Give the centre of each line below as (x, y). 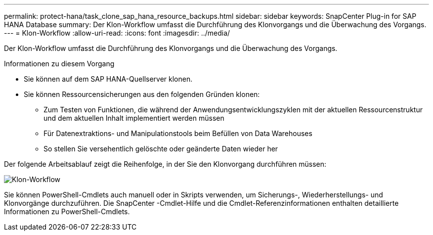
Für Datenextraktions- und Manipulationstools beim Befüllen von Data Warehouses (178, 133)
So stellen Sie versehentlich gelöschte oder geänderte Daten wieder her (161, 149)
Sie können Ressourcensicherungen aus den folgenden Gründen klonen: (142, 94)
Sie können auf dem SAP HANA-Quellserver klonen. (108, 79)
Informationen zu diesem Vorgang (59, 64)
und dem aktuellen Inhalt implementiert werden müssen (134, 118)
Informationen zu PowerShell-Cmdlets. (67, 211)
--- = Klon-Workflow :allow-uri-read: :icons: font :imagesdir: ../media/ (117, 33)
